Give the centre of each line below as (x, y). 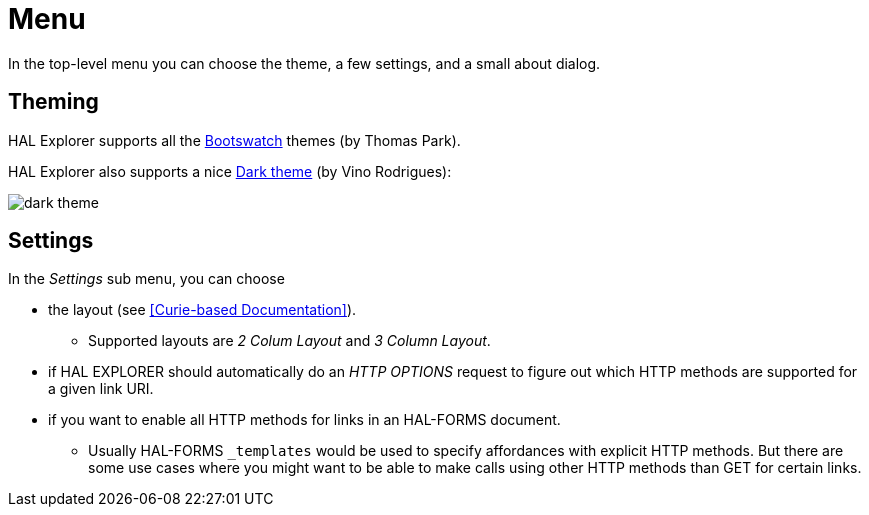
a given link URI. (101, 389)
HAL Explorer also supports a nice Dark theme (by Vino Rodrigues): (230, 171)
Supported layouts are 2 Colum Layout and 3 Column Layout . (289, 341)
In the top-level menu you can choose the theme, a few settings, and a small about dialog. (304, 63)
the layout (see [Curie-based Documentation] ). (202, 310)
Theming (53, 102)
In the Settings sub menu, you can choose (146, 279)
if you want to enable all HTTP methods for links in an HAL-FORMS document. (304, 420)
